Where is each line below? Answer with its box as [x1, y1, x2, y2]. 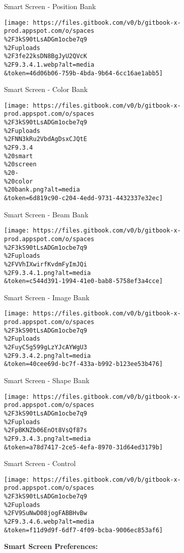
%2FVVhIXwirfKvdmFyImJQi [4, 260, 87, 268]
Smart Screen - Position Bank [4, 1, 96, 11]
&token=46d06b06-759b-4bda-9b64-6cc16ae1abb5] [4, 69, 163, 77]
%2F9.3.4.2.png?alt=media [4, 352, 91, 359]
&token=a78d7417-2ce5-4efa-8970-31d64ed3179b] [4, 443, 163, 451]
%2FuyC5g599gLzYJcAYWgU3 [4, 344, 87, 351]
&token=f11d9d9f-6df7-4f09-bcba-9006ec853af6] [4, 526, 163, 534]
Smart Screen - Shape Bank [4, 375, 90, 386]
